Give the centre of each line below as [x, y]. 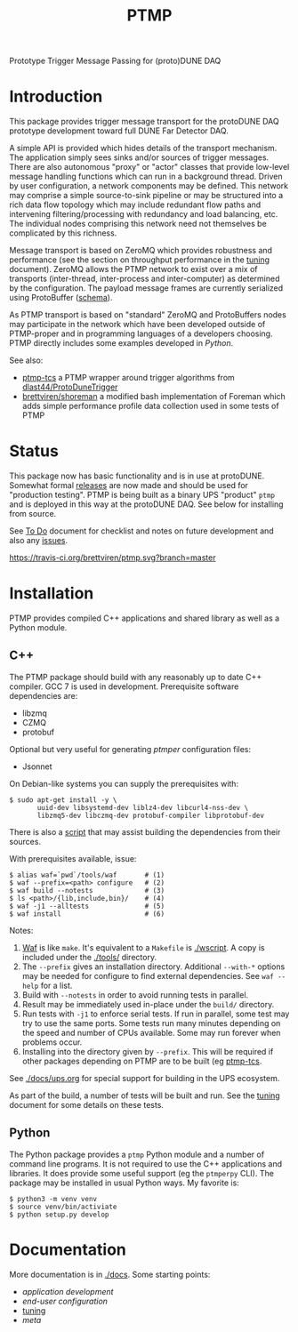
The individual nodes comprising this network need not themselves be [138, 224]
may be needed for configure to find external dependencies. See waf [148, 975]
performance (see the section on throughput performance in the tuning [139, 260]
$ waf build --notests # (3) [87, 890]
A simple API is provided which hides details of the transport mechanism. [143, 148]
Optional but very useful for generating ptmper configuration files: [130, 749]
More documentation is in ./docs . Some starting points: [110, 1274]
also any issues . [39, 541]
